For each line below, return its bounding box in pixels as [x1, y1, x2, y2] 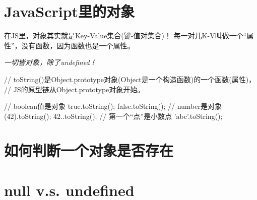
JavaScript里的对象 [4, 1, 135, 22]
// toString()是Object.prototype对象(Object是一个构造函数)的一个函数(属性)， [4, 74, 256, 84]
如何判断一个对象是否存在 [4, 140, 174, 161]
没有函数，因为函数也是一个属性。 [21, 40, 135, 50]
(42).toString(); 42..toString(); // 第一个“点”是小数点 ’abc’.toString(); [4, 110, 223, 121]
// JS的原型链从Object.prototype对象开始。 [4, 84, 145, 94]
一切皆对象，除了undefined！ [4, 57, 97, 68]
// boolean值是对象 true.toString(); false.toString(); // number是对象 [4, 101, 222, 111]
